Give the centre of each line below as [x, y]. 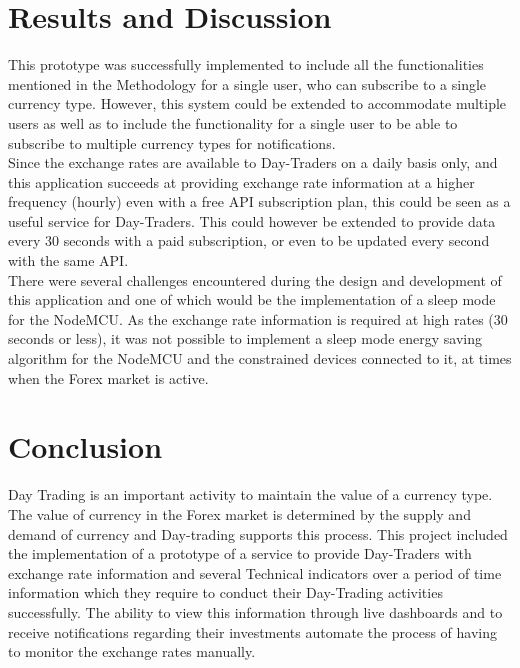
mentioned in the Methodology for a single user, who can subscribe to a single [247, 83]
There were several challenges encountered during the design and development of [255, 279]
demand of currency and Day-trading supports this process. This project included [258, 533]
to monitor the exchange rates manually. [132, 651]
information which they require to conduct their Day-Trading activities [225, 592]
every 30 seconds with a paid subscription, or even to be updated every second [249, 240]
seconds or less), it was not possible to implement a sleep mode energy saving [245, 338]
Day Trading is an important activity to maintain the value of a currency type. [250, 494]
